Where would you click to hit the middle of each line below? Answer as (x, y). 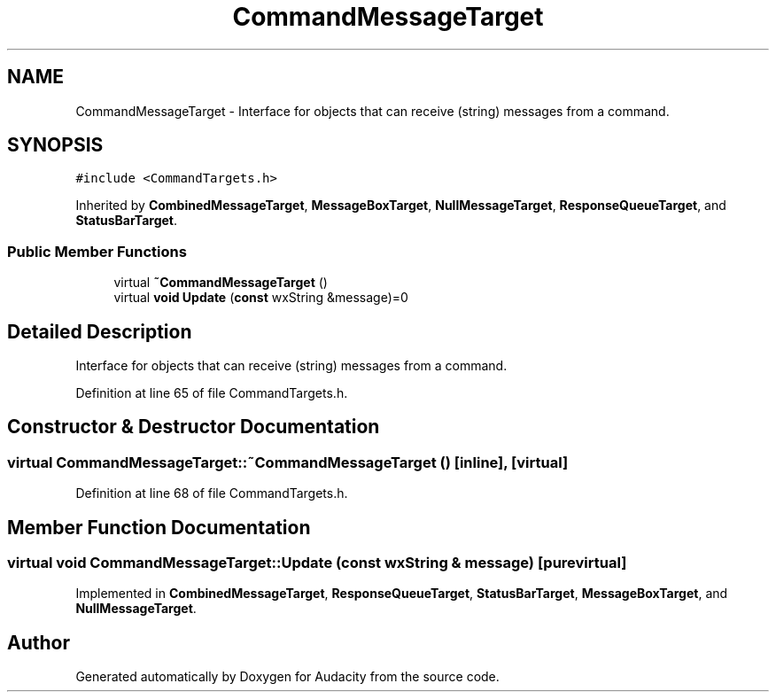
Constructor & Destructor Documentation (194, 427)
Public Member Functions (97, 251)
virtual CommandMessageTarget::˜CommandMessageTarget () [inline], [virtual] (288, 462)
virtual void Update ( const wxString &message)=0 (261, 298)
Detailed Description (100, 331)
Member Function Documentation (159, 527)
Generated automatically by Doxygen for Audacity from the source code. (287, 677)
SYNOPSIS (55, 145)
